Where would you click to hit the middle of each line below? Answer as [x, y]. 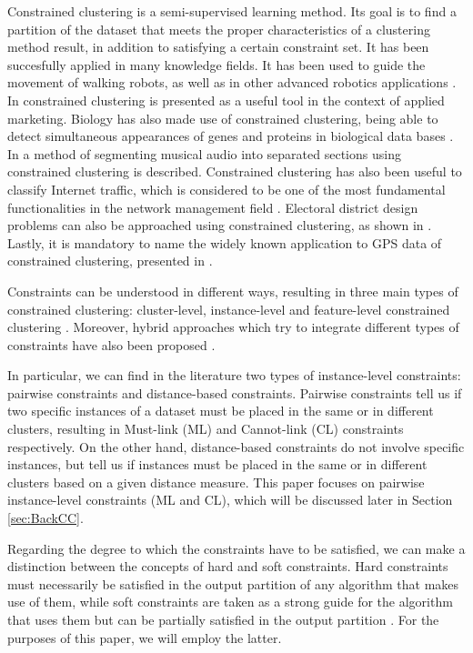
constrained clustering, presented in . [110, 261]
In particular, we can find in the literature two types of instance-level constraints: [234, 375]
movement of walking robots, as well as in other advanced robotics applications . [232, 82]
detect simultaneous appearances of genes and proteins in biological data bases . [231, 136]
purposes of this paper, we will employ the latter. [145, 637]
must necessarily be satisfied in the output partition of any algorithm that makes [233, 583]
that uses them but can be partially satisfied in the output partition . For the [223, 619]
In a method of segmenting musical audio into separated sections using [204, 153]
